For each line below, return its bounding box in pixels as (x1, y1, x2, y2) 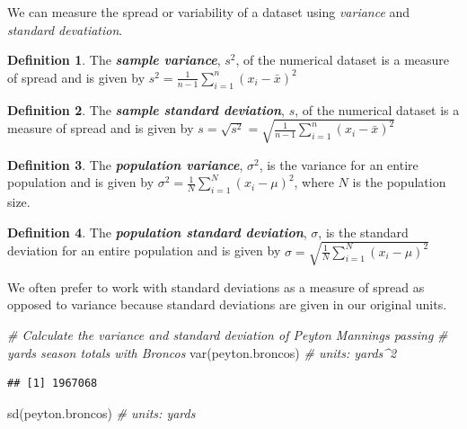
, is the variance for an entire (259, 155, 419, 174)
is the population (352, 173, 446, 192)
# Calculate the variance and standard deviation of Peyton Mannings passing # (7, 326, 448, 344)
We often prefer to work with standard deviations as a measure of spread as (7, 277, 425, 296)
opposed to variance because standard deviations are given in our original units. (7, 295, 447, 314)
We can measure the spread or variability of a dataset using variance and (7, 3, 410, 21)
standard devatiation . (7, 20, 123, 39)
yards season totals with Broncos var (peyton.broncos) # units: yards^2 (7, 343, 397, 362)
